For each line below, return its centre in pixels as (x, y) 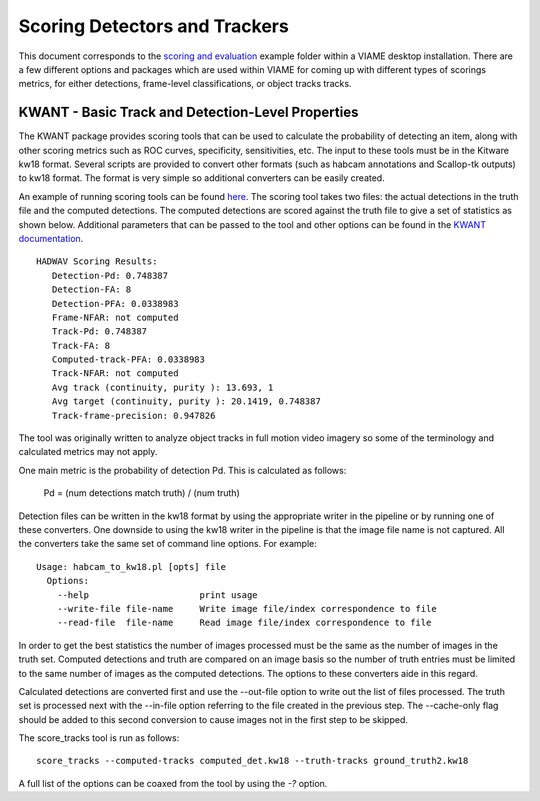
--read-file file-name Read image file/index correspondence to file (244, 623)
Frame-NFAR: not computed (115, 317)
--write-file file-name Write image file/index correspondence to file (246, 608)
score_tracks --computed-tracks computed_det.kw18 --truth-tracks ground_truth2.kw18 (252, 761)
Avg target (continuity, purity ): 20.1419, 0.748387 (186, 401)
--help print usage (157, 594)
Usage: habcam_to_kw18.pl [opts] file (131, 566)
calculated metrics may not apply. (88, 452)
